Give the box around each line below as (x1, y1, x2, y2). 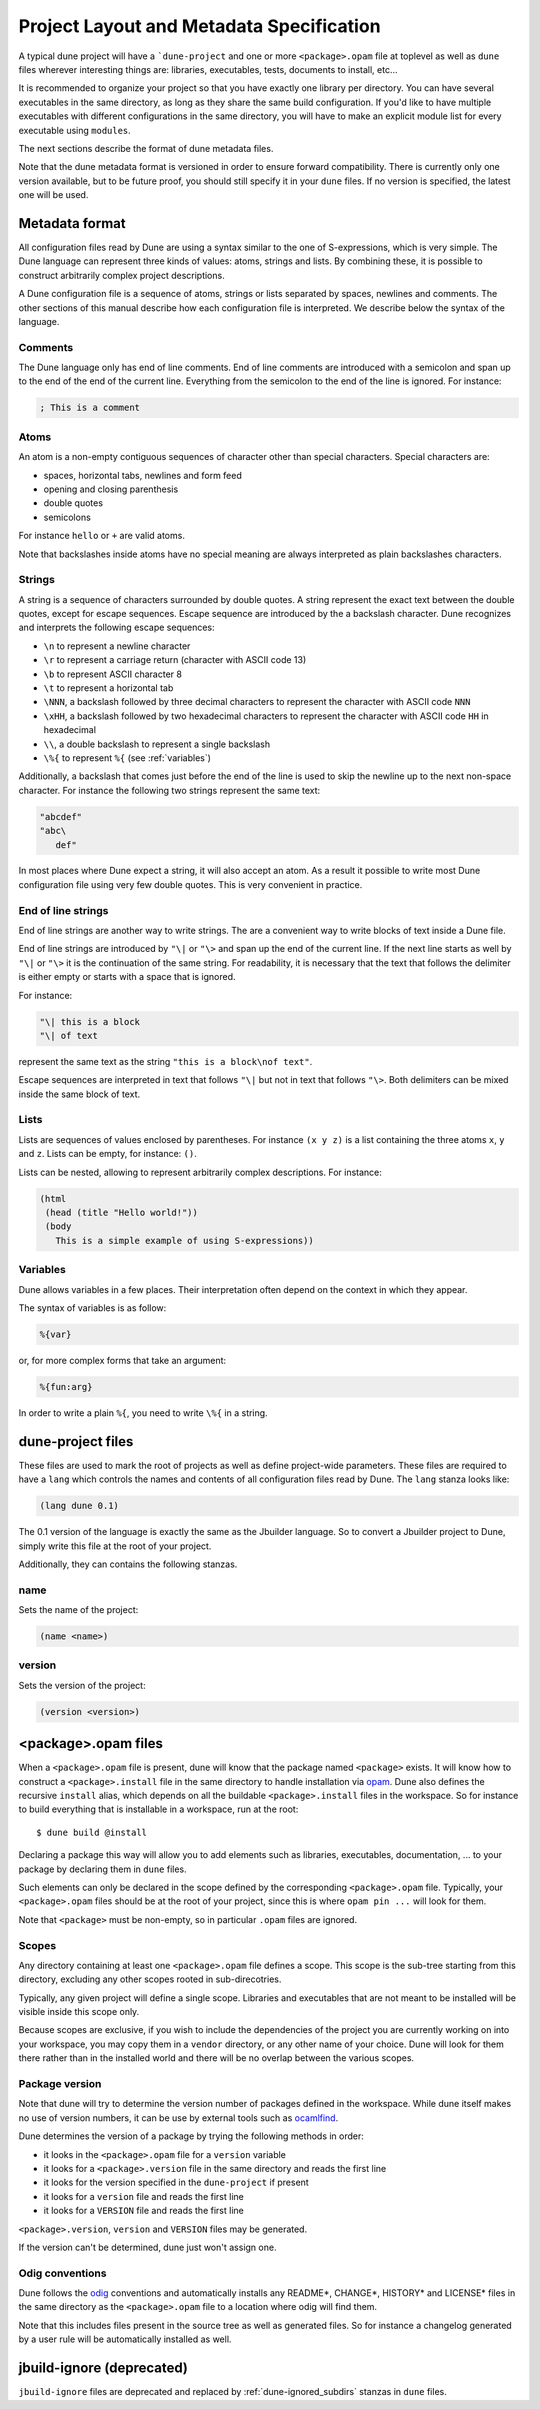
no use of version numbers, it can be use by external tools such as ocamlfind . (18, 2111, 339, 2124)
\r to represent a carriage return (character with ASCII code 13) (43, 654, 307, 666)
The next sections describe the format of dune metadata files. (18, 142, 274, 154)
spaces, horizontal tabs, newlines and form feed (43, 469, 242, 481)
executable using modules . (18, 124, 132, 136)
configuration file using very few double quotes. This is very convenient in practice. (18, 878, 363, 890)
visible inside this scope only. (18, 2006, 140, 2018)
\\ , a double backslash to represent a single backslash (43, 738, 271, 750)
